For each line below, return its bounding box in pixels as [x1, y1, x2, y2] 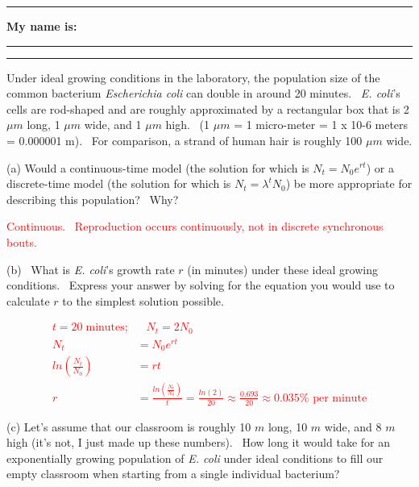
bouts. [6, 233, 37, 250]
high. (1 [165, 116, 210, 133]
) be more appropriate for [285, 175, 413, 192]
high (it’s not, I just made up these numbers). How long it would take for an [6, 434, 390, 451]
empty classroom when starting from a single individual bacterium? [6, 465, 340, 482]
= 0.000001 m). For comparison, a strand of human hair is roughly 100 [6, 131, 363, 148]
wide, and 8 [324, 418, 382, 435]
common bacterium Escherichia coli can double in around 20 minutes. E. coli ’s [6, 85, 400, 102]
